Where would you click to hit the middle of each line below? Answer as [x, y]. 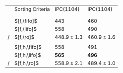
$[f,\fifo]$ [26, 21]
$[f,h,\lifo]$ [28, 55]
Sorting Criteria [32, 9]
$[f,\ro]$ [24, 37]
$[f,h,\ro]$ [26, 63]
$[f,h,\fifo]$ [28, 47]
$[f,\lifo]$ [26, 29]
